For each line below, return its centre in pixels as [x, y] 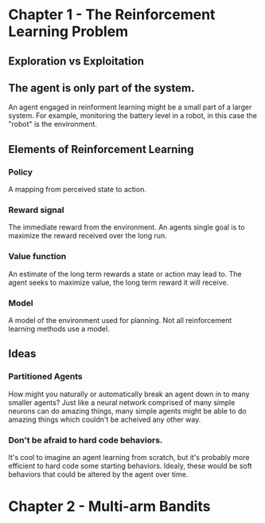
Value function [37, 257]
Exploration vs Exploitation [76, 61]
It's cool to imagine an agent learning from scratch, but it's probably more [129, 457]
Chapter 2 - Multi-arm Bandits [109, 507]
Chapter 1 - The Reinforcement [112, 15]
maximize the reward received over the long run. [88, 236]
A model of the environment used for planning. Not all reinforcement [120, 320]
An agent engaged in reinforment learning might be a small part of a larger [130, 107]
